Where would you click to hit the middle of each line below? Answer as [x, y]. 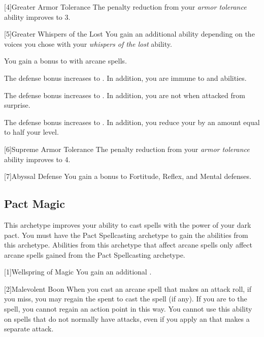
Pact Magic [35, 204]
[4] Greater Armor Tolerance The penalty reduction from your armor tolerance [125, 7]
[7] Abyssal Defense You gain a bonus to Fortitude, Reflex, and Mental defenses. [128, 176]
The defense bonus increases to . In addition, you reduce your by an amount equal [132, 122]
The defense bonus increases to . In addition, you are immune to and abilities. [125, 78]
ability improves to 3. [37, 17]
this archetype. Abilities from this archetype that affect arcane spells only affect [128, 245]
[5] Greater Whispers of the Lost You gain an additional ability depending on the [129, 34]
